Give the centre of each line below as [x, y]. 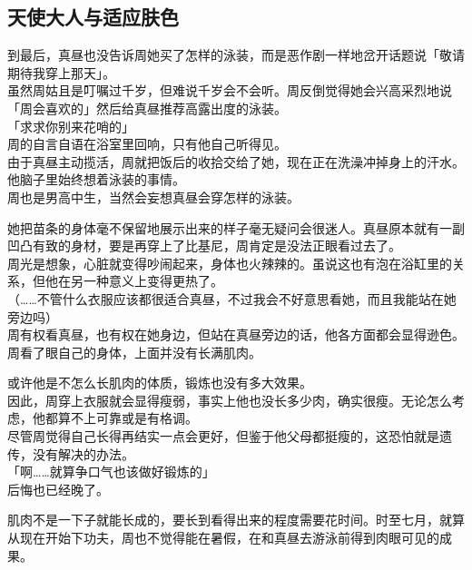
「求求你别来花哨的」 [71, 126]
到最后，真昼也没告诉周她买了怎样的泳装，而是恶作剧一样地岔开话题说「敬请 [236, 55]
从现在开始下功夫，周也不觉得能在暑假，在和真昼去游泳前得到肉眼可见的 [223, 538]
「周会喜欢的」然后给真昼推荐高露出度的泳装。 [147, 108]
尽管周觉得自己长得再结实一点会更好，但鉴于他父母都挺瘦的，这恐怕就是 [223, 436]
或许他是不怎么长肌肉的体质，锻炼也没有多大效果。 [160, 383]
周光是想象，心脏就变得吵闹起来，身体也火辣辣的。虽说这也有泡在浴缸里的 [230, 263]
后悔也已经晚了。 [58, 489]
